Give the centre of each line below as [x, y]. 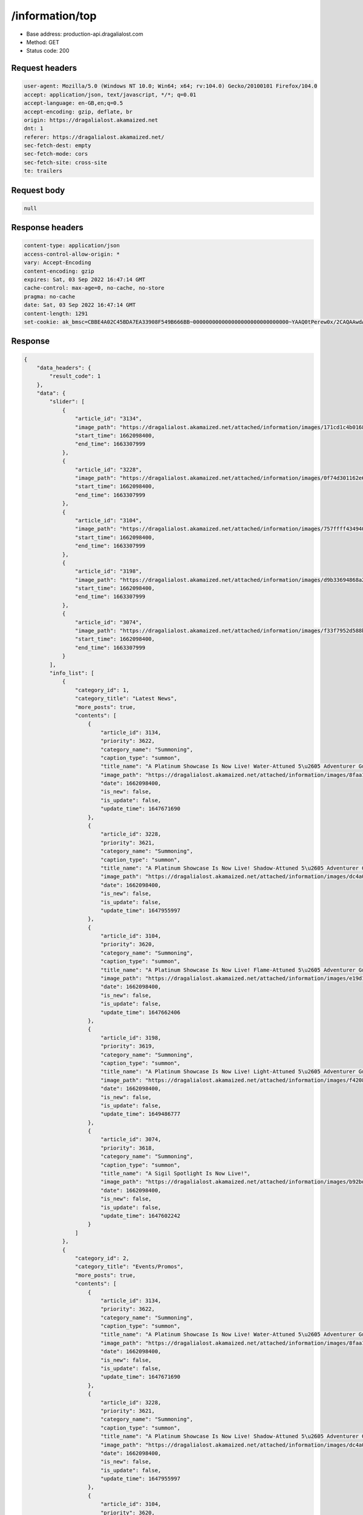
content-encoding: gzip [59, 271]
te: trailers [43, 171]
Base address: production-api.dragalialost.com [85, 34]
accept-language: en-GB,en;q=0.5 [74, 103]
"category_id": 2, [102, 1258]
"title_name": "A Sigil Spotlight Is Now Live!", [175, 1174]
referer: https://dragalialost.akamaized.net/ [94, 137]
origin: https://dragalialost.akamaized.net [91, 120]
